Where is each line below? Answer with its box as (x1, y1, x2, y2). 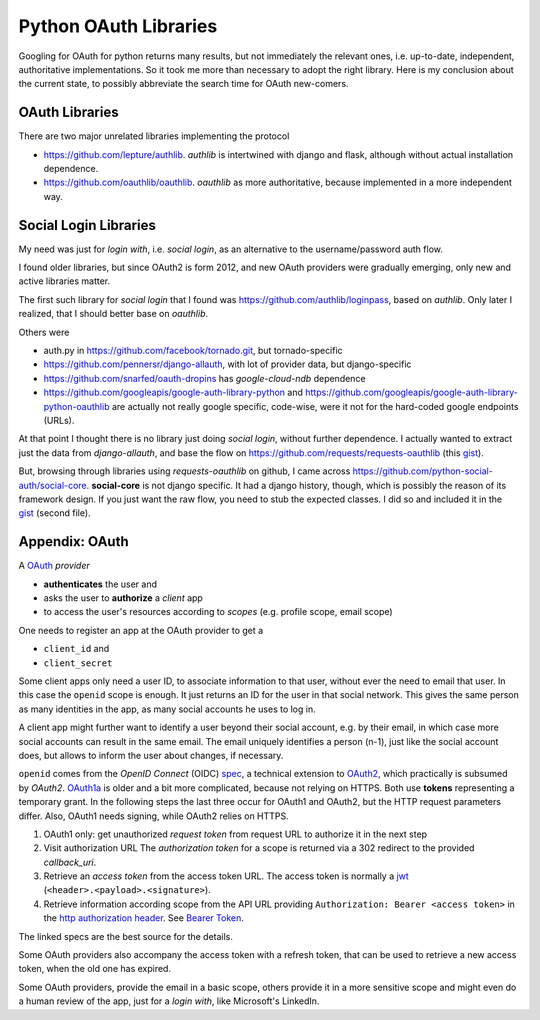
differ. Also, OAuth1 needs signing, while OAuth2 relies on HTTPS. (18, 810, 289, 822)
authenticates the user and (43, 578, 158, 590)
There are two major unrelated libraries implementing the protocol (18, 130, 290, 142)
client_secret (43, 657, 113, 669)
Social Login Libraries (18, 216, 157, 234)
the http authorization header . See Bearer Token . (43, 912, 244, 924)
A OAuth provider (18, 560, 90, 572)
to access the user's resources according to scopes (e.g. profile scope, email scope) (43, 606, 394, 618)
